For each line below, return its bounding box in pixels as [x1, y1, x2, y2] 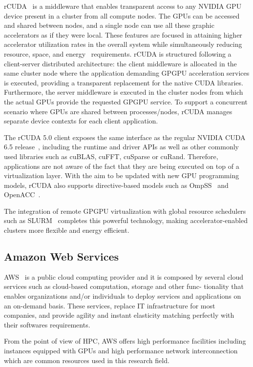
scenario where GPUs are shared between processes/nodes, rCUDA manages [4, 106, 232, 116]
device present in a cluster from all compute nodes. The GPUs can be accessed [4, 10, 240, 20]
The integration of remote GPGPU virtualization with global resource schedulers [4, 205, 246, 216]
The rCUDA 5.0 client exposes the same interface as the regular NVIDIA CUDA [4, 132, 246, 142]
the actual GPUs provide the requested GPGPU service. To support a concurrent [4, 96, 248, 106]
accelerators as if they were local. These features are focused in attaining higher [4, 29, 242, 40]
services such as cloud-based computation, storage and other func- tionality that [4, 281, 244, 291]
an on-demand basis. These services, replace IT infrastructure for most [4, 300, 215, 310]
